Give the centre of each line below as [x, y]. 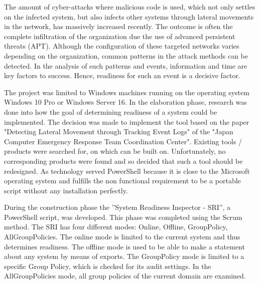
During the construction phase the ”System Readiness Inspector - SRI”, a [117, 207]
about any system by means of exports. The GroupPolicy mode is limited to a [124, 256]
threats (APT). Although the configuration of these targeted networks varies [122, 46]
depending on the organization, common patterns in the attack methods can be [126, 55]
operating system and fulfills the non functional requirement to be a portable [122, 181]
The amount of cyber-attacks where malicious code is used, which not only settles [130, 7]
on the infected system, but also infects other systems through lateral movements [129, 16]
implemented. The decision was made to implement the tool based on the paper [127, 121]
